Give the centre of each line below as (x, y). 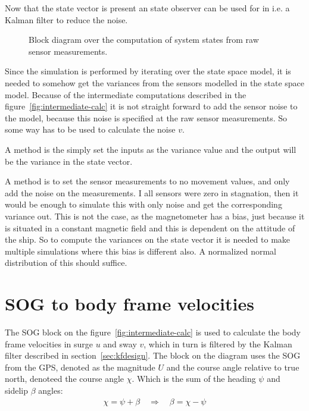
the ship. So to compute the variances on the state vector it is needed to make (148, 239)
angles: (51, 390)
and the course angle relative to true (233, 367)
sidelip (16, 390)
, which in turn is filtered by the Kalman (218, 343)
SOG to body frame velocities (129, 304)
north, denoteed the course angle (65, 379)
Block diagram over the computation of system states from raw (144, 40)
